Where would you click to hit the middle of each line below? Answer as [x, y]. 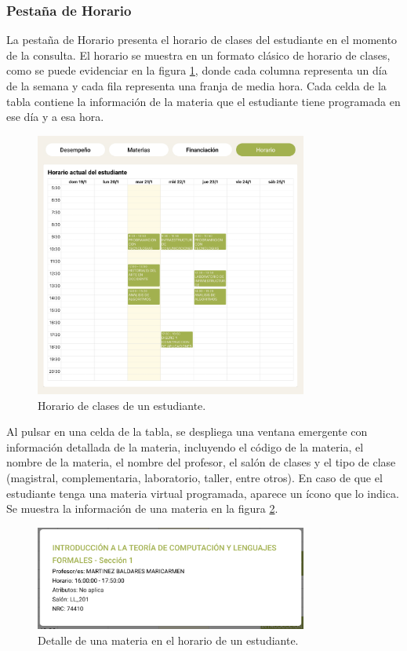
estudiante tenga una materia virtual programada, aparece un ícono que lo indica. [203, 493]
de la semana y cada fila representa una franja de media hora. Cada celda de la [196, 86]
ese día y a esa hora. [55, 117]
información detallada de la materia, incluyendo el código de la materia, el [185, 446]
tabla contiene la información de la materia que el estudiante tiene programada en [203, 101]
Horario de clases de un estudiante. [122, 405]
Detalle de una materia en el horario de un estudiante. [168, 640]
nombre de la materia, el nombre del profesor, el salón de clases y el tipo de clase [201, 462]
